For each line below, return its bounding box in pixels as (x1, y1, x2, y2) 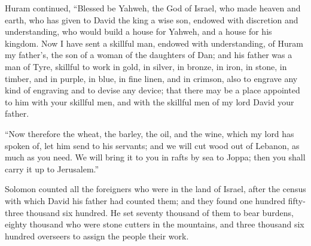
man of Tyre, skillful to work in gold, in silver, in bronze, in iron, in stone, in (5, 60, 287, 72)
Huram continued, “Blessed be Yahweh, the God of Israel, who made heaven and (5, 2, 301, 14)
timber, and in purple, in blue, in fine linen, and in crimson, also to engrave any (5, 72, 298, 84)
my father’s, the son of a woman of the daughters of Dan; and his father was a (5, 48, 292, 61)
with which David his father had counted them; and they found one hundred (5, 194, 286, 206)
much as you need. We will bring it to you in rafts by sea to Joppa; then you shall (5, 151, 306, 163)
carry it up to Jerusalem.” (5, 162, 99, 175)
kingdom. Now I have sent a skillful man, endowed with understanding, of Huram (5, 37, 303, 49)
